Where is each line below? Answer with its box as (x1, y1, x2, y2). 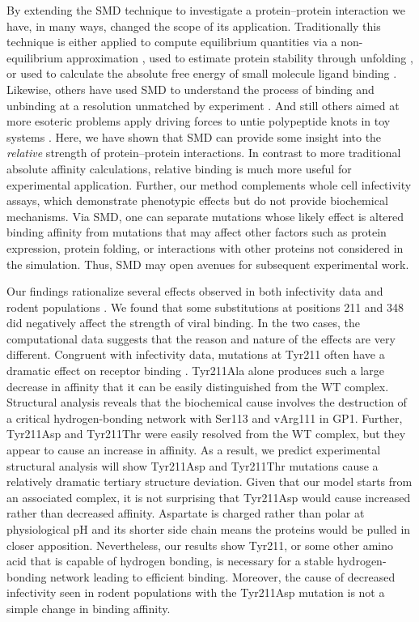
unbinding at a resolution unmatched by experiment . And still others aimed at (6, 96, 400, 113)
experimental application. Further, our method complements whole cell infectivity (6, 176, 412, 193)
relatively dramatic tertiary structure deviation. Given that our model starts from (6, 473, 413, 490)
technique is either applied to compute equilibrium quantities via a (6, 33, 337, 50)
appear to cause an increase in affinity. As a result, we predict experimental (6, 441, 381, 458)
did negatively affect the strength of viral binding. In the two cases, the (6, 314, 361, 331)
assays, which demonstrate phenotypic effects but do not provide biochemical (6, 192, 388, 209)
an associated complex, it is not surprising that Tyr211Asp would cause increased (6, 488, 411, 505)
